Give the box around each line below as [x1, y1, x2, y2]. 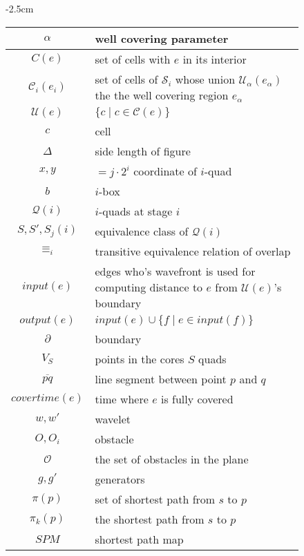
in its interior [182, 50, 247, 67]
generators [95, 470, 145, 487]
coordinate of [133, 162, 197, 179]
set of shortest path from [95, 490, 216, 507]
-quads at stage [99, 202, 173, 219]
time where [95, 390, 149, 407]
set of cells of [95, 70, 158, 87]
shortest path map [95, 530, 184, 547]
